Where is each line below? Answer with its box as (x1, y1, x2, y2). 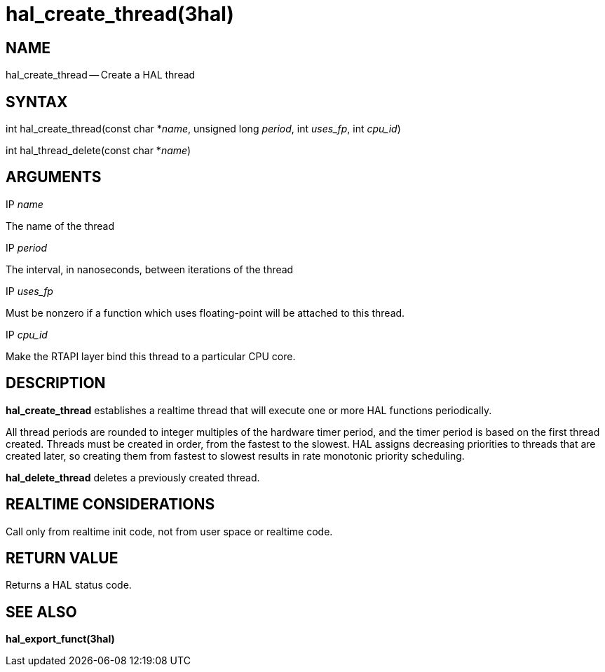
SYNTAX (6, 92, 68, 111)
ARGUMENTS (6, 168, 102, 186)
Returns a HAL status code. (6, 579, 132, 591)
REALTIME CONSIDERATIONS (6, 495, 215, 514)
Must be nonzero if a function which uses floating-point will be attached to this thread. (6, 306, 405, 319)
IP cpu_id (6, 328, 48, 341)
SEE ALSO (6, 603, 77, 621)
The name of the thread (6, 219, 115, 232)
